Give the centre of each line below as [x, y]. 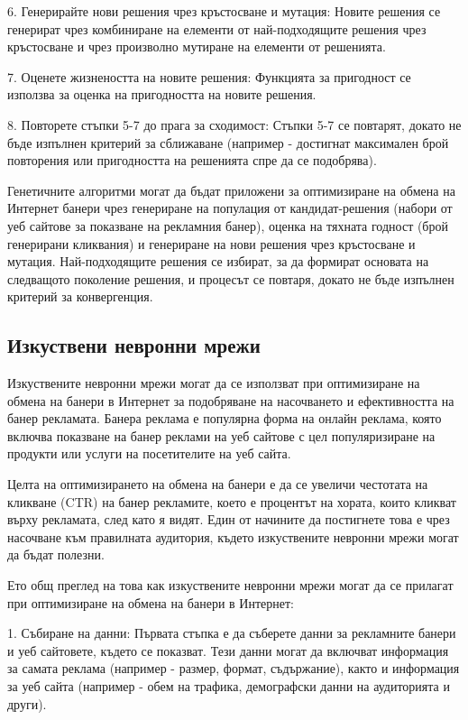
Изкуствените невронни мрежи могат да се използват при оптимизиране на [214, 383]
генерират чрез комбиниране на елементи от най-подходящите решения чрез [217, 28]
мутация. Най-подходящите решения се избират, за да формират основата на [218, 261]
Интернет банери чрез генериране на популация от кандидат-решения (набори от [230, 208]
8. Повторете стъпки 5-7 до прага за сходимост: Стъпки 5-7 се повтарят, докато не [234, 124]
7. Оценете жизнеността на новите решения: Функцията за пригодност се [209, 76]
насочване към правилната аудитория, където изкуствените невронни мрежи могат [233, 536]
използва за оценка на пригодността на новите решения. [162, 94]
